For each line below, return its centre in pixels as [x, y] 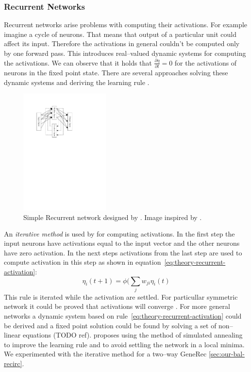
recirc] [13, 363]
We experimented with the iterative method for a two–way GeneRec [105, 354]
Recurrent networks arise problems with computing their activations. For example [126, 25]
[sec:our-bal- [226, 354]
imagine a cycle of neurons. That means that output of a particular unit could [120, 34]
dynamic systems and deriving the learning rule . [77, 82]
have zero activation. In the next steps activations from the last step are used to [123, 252]
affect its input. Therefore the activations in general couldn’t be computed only [122, 43]
